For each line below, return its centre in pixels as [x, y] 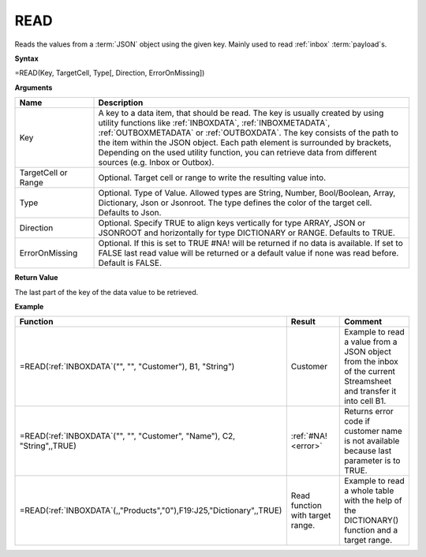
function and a [371, 530]
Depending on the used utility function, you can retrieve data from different [237, 152]
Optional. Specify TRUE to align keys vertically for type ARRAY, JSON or [232, 223]
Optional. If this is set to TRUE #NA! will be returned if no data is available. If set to [251, 243]
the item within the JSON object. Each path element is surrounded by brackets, [245, 143]
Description [121, 103]
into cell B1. [365, 401]
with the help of [373, 501]
